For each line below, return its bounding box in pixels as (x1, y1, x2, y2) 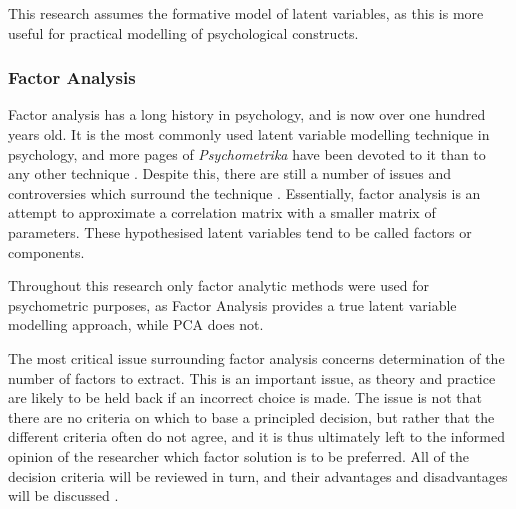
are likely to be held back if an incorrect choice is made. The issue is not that (8, 387, 483, 408)
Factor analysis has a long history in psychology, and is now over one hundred (8, 104, 486, 125)
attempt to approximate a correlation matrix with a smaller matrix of (8, 202, 436, 223)
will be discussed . (8, 485, 119, 506)
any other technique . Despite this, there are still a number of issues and (8, 163, 451, 184)
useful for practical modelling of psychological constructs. (8, 22, 359, 43)
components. (8, 241, 85, 262)
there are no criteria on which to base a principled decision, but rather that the (8, 406, 495, 427)
